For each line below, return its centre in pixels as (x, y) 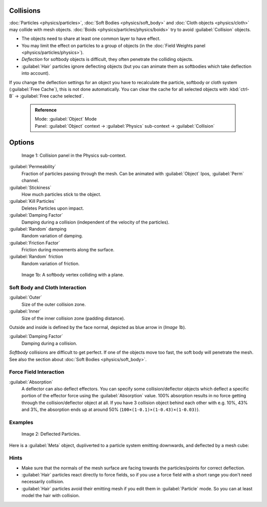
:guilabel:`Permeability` (33, 167)
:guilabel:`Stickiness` (30, 187)
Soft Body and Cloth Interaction (48, 288)
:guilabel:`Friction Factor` (35, 243)
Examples (21, 422)
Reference (46, 110)
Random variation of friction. (51, 263)
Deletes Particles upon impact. (53, 208)
